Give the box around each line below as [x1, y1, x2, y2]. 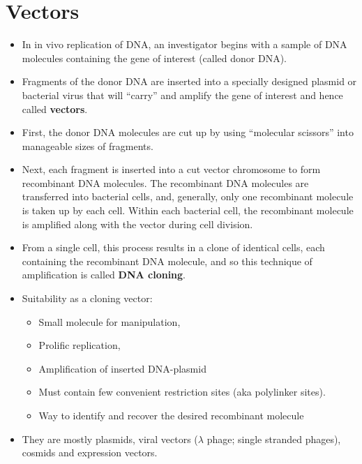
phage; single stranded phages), [206, 431, 341, 446]
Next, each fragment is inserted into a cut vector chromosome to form [22, 162, 321, 177]
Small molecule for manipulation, [38, 314, 181, 329]
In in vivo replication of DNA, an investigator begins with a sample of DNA [22, 37, 347, 52]
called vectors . [22, 101, 88, 116]
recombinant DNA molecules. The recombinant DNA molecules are [22, 175, 309, 190]
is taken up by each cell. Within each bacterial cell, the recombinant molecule [22, 203, 354, 218]
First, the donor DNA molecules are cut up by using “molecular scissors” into [22, 125, 354, 140]
